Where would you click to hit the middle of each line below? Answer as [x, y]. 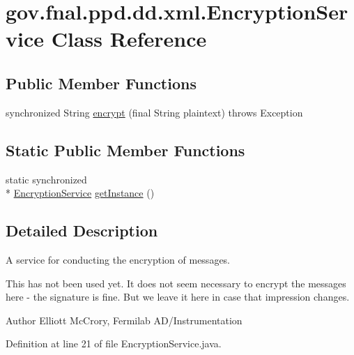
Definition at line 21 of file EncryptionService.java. [114, 343]
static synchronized [46, 179]
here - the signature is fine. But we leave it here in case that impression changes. [178, 297]
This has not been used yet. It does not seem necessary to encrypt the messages [176, 283]
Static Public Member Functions [125, 150]
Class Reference [129, 39]
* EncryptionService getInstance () [80, 193]
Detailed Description [82, 231]
